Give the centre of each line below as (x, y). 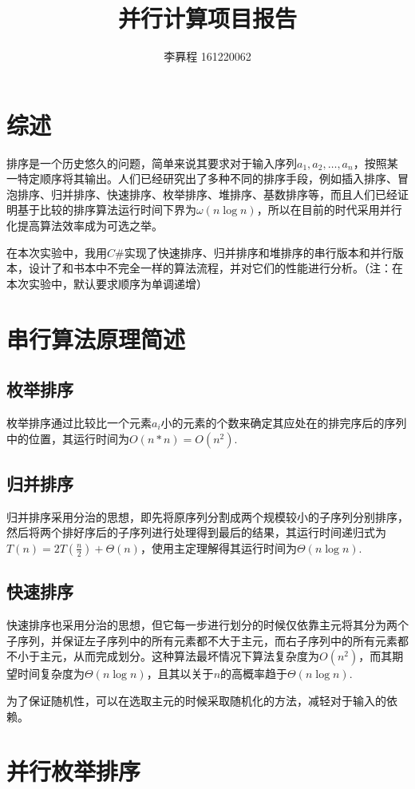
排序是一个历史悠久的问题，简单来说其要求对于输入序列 (152, 163)
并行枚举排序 (74, 771)
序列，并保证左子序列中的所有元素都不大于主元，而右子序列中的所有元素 (207, 640)
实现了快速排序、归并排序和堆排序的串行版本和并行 (258, 252)
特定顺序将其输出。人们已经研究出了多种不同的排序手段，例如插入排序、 (207, 178)
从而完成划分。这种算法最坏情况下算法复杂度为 (196, 656)
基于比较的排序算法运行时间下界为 (107, 210)
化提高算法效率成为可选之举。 (85, 226)
